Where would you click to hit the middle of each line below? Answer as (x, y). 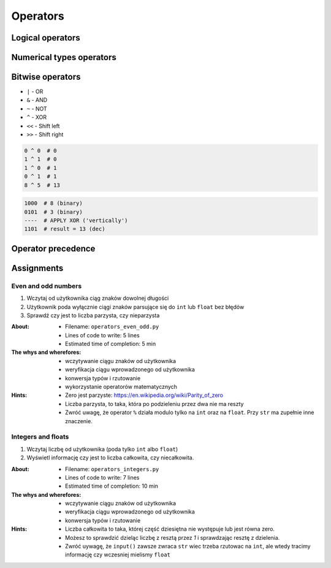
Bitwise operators (46, 77)
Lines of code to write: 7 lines (102, 477)
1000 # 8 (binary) (53, 203)
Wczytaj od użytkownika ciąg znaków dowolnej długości (98, 298)
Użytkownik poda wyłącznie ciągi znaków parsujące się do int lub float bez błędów (135, 307)
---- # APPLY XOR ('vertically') (76, 220)
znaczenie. (79, 421)
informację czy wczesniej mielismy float (118, 555)
